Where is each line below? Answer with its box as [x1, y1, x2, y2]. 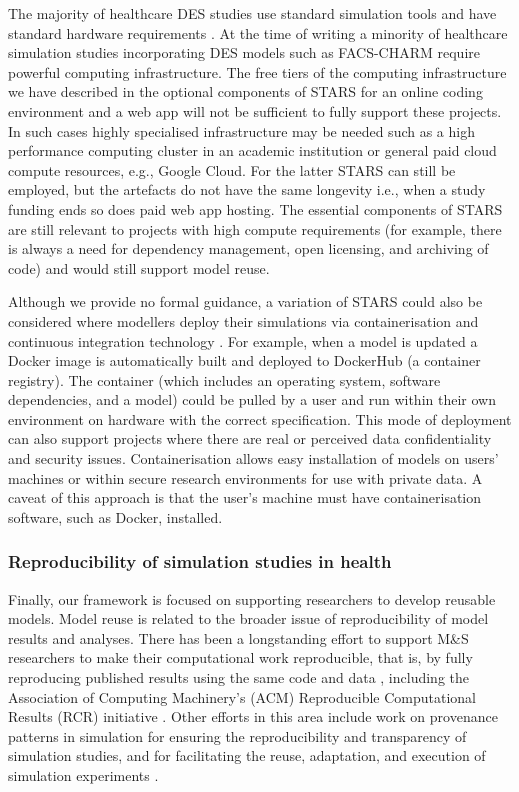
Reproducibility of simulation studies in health [8, 549, 392, 574]
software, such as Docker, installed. [8, 506, 223, 527]
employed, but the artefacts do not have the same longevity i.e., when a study [8, 179, 486, 200]
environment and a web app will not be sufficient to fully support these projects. [8, 100, 502, 121]
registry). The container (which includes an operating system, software [8, 369, 441, 390]
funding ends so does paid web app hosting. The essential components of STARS [8, 198, 503, 219]
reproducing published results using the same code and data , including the [8, 667, 470, 688]
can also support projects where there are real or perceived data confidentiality [8, 428, 492, 449]
